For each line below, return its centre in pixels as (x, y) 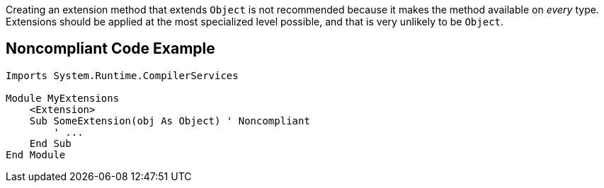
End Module (36, 154)
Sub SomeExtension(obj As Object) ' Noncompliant (170, 121)
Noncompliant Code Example (110, 49)
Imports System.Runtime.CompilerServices (122, 75)
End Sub (50, 143)
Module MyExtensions (63, 98)
